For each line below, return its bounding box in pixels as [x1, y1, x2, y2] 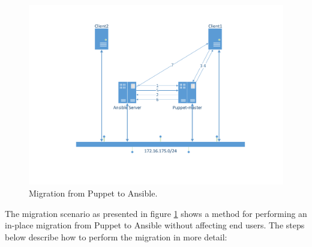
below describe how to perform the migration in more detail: [5, 230, 227, 243]
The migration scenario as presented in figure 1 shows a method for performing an [5, 207, 307, 219]
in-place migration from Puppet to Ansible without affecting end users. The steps [5, 219, 305, 231]
